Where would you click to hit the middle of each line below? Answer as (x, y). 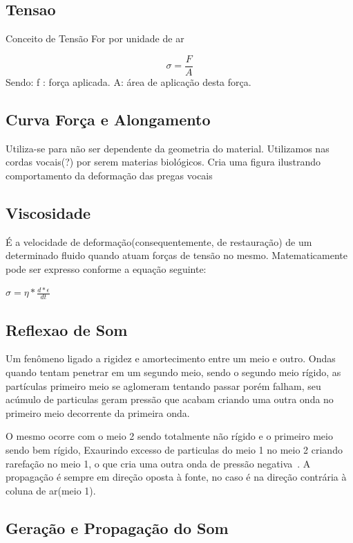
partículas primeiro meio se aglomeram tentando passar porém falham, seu (163, 385)
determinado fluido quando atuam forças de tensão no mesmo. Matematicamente (176, 255)
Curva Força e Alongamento (108, 119)
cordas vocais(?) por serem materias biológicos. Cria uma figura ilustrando (163, 162)
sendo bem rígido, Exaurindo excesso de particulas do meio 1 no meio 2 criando (174, 450)
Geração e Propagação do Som (117, 527)
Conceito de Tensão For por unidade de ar (95, 38)
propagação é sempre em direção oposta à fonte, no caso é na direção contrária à (176, 477)
